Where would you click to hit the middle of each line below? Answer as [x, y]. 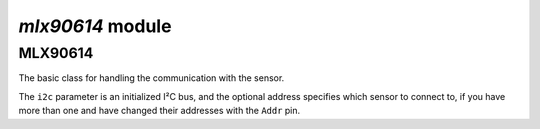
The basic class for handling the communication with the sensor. [151, 78]
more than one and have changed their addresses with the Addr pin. [159, 111]
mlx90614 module [95, 26]
